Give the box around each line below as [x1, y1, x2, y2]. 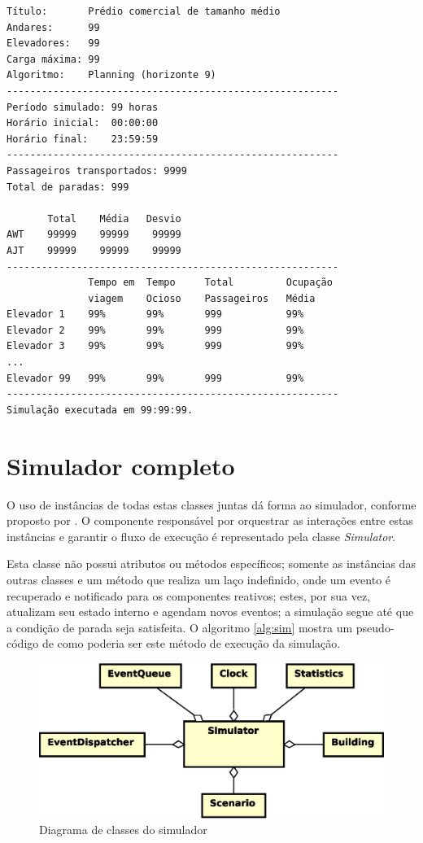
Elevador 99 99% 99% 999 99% [7, 372, 304, 384]
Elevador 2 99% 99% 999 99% [7, 324, 304, 336]
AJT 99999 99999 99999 [7, 244, 181, 256]
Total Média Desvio [47, 212, 181, 225]
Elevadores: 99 [7, 37, 100, 50]
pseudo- [355, 618, 395, 636]
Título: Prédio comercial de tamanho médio [7, 6, 281, 17]
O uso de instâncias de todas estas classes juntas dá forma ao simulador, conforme [7, 496, 416, 513]
